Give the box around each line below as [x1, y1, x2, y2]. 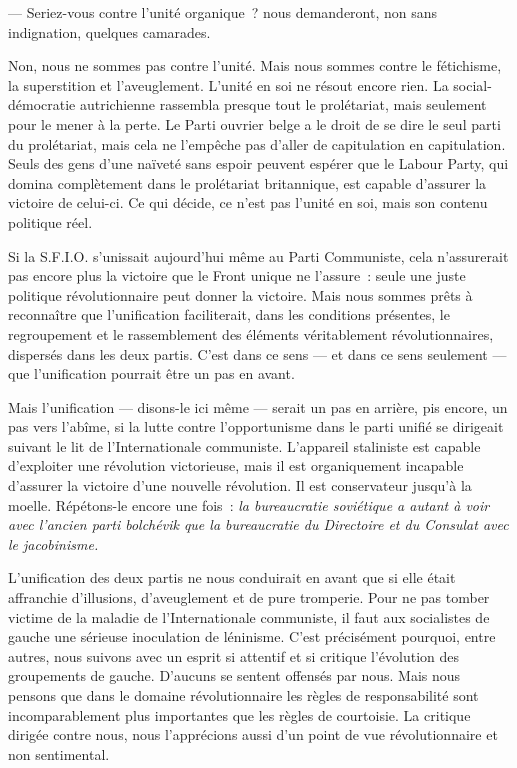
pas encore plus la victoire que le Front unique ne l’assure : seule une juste [8, 265, 466, 286]
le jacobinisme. [8, 533, 99, 554]
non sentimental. [8, 743, 110, 764]
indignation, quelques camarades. [8, 21, 211, 42]
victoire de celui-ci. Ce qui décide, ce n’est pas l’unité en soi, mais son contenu [8, 192, 488, 213]
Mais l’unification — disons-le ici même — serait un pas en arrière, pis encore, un [8, 396, 508, 417]
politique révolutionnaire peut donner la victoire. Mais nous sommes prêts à [8, 284, 473, 305]
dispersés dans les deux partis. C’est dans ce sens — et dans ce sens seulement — [8, 343, 507, 364]
